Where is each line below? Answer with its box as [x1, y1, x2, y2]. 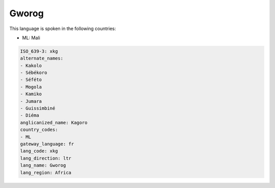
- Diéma [20, 113, 39, 118]
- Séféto [20, 77, 42, 83]
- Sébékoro [20, 70, 47, 76]
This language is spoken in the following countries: [9, 25, 116, 32]
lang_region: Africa [20, 170, 71, 175]
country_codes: [20, 127, 58, 132]
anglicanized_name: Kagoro [20, 120, 88, 125]
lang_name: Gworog [20, 163, 66, 168]
